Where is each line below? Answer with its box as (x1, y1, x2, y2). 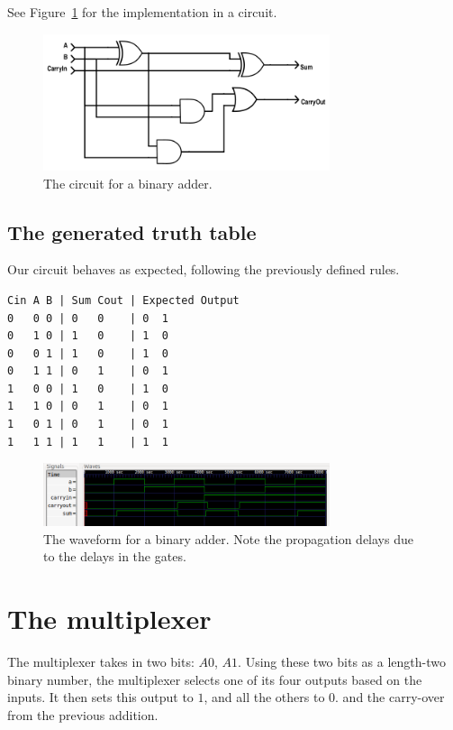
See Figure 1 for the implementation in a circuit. (7, 3, 277, 21)
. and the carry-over (335, 688, 445, 707)
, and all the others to (204, 688, 325, 707)
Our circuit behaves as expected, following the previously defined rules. (7, 260, 400, 279)
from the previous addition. (7, 705, 159, 724)
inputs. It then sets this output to (7, 688, 194, 707)
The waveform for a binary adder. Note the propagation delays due (43, 529, 413, 548)
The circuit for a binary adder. (43, 173, 213, 192)
